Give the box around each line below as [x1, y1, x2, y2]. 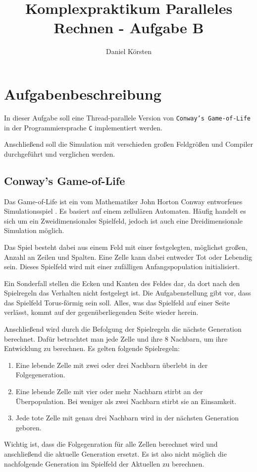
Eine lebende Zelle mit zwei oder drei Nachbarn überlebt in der [15, 359, 208, 370]
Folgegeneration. [15, 369, 65, 380]
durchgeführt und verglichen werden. [4, 148, 115, 159]
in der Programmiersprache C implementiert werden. [4, 122, 162, 132]
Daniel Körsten [105, 46, 152, 57]
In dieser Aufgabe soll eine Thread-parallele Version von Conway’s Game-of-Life [4, 112, 251, 122]
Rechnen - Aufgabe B [53, 17, 204, 38]
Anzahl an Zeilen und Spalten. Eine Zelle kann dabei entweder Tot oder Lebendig [4, 251, 253, 262]
